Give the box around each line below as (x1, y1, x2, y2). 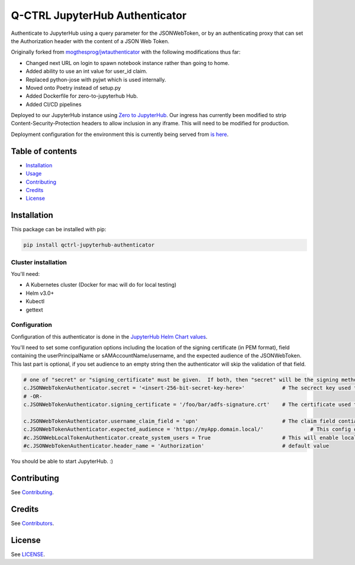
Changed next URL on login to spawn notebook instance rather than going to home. (25, 59, 230, 66)
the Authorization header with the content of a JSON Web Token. (11, 37, 170, 44)
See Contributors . (11, 519, 54, 527)
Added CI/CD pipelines (25, 100, 82, 108)
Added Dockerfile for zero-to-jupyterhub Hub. (25, 92, 138, 100)
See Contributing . (11, 488, 54, 496)
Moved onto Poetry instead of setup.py (25, 84, 121, 91)
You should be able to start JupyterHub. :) (11, 457, 114, 465)
